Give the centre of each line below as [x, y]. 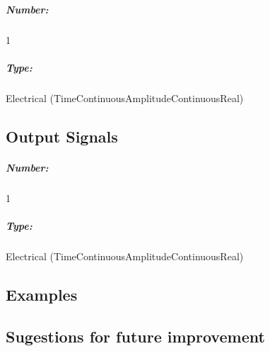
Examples [42, 294]
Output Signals [62, 136]
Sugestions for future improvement [135, 336]
